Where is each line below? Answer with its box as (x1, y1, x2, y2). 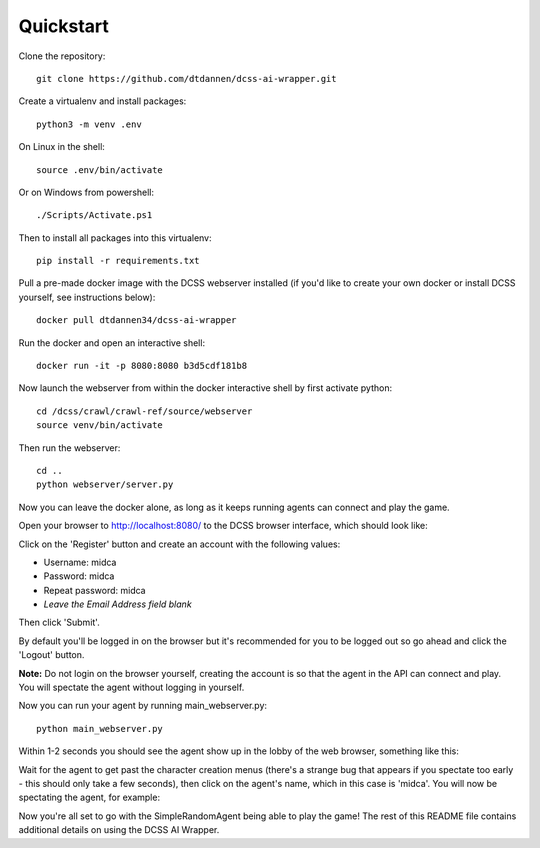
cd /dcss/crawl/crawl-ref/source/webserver (36, 405, 253, 417)
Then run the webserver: (18, 441, 121, 454)
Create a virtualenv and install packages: (18, 95, 187, 107)
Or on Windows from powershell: (18, 186, 155, 198)
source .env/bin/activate (36, 164, 164, 175)
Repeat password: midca (43, 584, 146, 596)
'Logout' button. (18, 649, 85, 661)
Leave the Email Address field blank (43, 598, 192, 610)
